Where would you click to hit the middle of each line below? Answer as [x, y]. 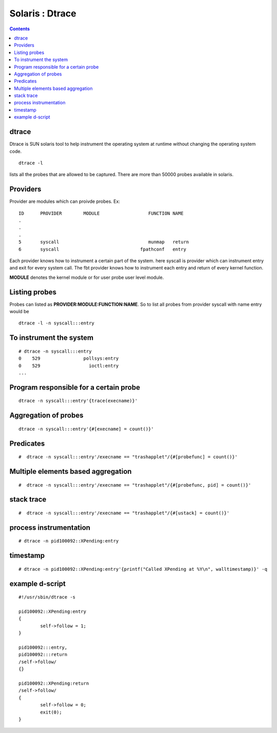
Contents [20, 29]
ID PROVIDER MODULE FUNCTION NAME [101, 213]
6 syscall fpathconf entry [103, 249]
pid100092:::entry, [43, 647]
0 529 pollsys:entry [69, 359]
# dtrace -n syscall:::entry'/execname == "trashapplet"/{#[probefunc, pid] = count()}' [135, 485]
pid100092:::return [43, 655]
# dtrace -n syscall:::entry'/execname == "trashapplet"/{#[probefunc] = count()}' [128, 457]
